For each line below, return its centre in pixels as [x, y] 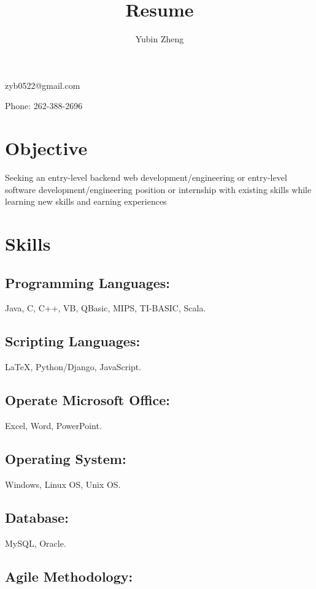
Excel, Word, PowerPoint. [53, 425]
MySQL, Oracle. [36, 543]
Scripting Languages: [73, 341]
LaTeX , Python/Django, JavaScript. [73, 367]
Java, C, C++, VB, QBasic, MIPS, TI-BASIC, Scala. [106, 308]
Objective [46, 148]
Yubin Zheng [160, 39]
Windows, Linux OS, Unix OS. [63, 484]
